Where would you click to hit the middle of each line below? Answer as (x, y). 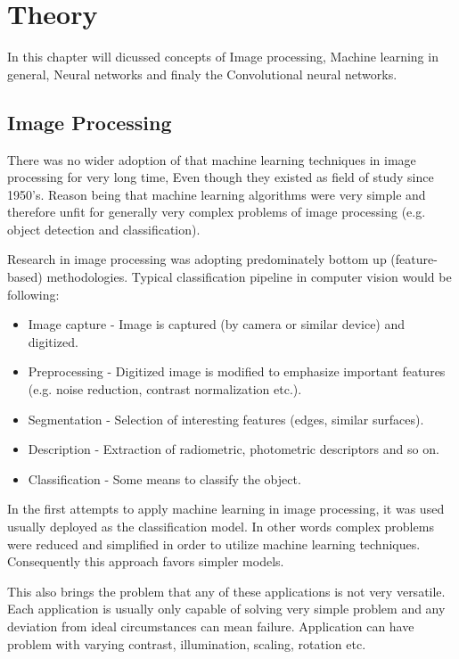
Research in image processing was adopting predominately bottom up (197, 259)
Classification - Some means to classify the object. (164, 478)
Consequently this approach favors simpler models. (146, 561)
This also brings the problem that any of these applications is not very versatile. (226, 591)
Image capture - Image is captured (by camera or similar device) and (217, 324)
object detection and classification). (104, 229)
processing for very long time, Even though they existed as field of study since (221, 177)
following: (33, 294)
